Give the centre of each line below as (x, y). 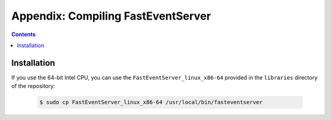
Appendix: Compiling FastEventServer (111, 16)
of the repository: (33, 86)
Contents (24, 34)
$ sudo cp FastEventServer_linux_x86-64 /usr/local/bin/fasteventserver (151, 102)
